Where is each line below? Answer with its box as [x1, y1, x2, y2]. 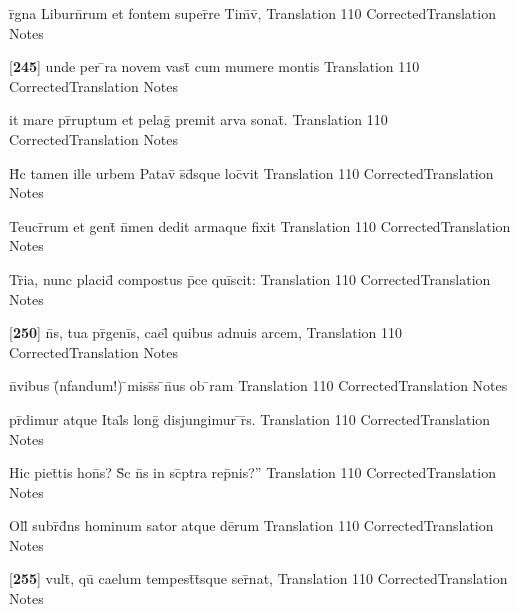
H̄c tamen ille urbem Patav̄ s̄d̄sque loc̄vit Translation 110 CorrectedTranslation [9, 162, 494, 183]
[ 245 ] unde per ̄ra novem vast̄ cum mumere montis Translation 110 [9, 56, 420, 77]
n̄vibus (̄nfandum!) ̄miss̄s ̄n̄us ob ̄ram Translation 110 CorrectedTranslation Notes [9, 375, 508, 396]
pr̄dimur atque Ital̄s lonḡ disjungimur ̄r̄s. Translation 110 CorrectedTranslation [9, 408, 491, 429]
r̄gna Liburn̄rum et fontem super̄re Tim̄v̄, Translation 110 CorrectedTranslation [9, 3, 496, 23]
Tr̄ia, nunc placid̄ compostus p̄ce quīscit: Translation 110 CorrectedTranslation [9, 268, 491, 289]
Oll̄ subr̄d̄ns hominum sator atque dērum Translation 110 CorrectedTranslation [9, 515, 494, 536]
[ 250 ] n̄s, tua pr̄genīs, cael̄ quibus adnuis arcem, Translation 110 [9, 322, 402, 343]
